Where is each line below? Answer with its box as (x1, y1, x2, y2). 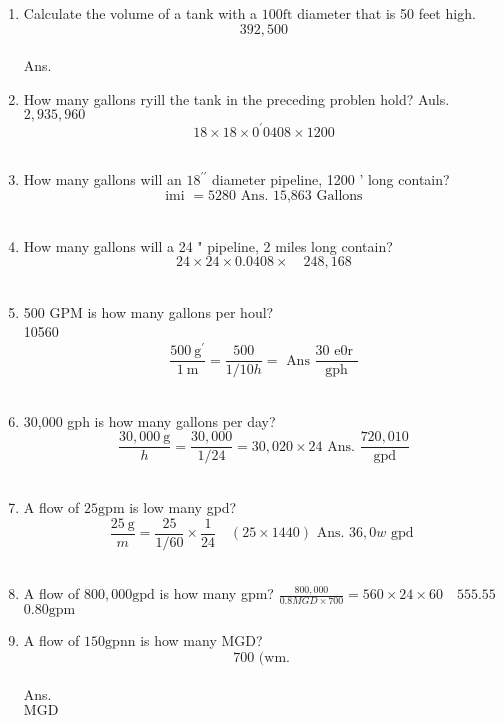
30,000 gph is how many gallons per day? (23, 410, 276, 431)
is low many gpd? (129, 497, 237, 518)
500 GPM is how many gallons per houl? (23, 301, 274, 322)
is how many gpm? (159, 583, 274, 604)
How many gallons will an (23, 169, 182, 190)
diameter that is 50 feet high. (297, 3, 476, 23)
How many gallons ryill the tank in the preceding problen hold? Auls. (23, 88, 450, 109)
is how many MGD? (140, 630, 263, 651)
